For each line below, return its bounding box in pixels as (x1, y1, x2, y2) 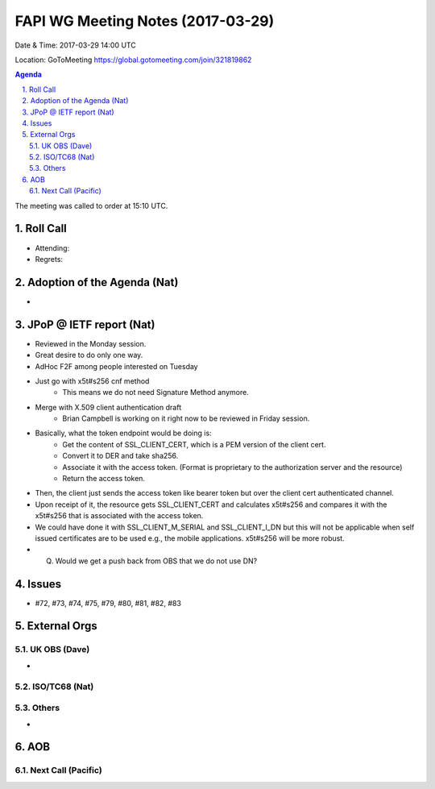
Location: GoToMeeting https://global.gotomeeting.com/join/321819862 (14, 55, 252, 64)
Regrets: (35, 254, 64, 264)
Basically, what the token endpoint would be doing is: (35, 428, 213, 438)
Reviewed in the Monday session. (35, 338, 147, 348)
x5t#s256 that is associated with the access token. (35, 511, 204, 521)
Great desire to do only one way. (35, 351, 143, 360)
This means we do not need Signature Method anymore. (62, 388, 249, 397)
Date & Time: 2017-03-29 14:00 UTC (14, 40, 136, 50)
